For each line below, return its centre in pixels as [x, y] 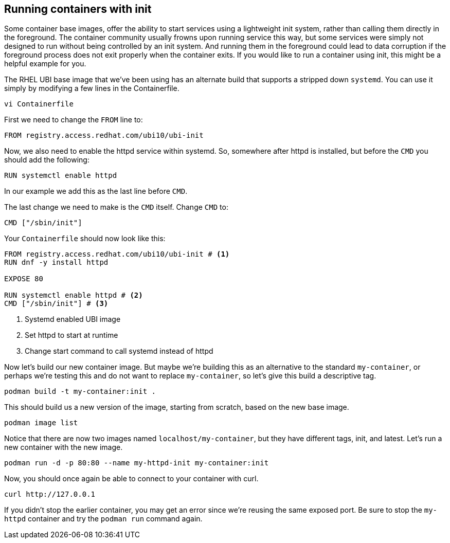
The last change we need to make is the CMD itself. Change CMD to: [116, 207]
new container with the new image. [64, 447]
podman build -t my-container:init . [80, 392]
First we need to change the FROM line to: [74, 120]
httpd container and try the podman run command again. [103, 519]
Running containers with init [78, 9]
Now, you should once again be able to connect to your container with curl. [131, 479]
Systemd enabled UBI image [73, 319]
